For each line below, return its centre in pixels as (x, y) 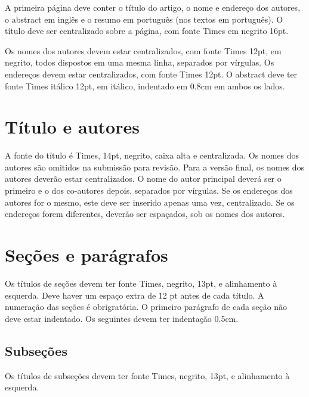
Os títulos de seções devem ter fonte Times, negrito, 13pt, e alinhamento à (141, 283)
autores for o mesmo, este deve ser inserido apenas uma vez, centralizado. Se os (150, 202)
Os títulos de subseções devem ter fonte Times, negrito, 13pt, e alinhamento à (147, 375)
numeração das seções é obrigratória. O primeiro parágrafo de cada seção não (146, 307)
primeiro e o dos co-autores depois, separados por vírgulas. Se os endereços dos (149, 190)
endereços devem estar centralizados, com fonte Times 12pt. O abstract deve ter (151, 74)
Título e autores (72, 127)
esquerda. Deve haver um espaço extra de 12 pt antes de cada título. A (135, 295)
